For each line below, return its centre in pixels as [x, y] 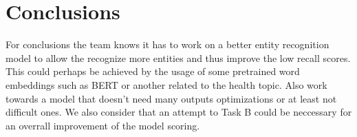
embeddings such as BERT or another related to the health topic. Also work [166, 84]
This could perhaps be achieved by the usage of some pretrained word [153, 71]
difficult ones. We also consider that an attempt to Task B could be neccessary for [179, 112]
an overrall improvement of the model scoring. [103, 125]
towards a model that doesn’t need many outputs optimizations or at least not [171, 98]
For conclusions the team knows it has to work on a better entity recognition [167, 44]
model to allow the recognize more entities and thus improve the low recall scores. [178, 57]
